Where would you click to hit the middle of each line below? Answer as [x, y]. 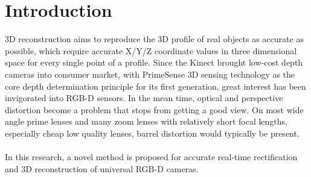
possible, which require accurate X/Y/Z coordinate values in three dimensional [151, 50]
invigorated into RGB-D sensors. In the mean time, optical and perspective [144, 98]
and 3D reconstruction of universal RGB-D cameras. [102, 168]
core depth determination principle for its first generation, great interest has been [155, 86]
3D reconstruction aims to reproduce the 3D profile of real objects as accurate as [154, 39]
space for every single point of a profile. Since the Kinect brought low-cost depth [154, 62]
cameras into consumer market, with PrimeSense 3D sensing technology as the [150, 74]
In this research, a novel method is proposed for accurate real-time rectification [151, 157]
